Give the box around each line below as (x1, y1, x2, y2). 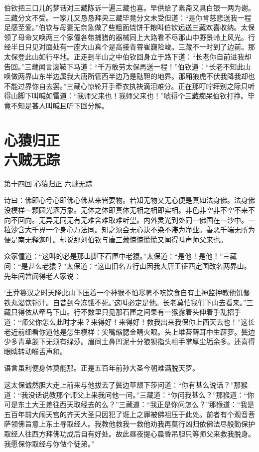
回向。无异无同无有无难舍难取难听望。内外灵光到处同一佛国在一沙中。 (17, 214, 248, 225)
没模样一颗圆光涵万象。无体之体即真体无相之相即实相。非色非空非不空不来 (4, 205, 248, 215)
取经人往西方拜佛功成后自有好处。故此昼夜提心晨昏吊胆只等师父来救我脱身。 (4, 428, 255, 439)
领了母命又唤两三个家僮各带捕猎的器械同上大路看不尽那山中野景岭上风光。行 (4, 31, 255, 42)
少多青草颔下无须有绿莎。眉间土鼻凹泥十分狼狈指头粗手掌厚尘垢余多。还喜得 (4, 336, 255, 347)
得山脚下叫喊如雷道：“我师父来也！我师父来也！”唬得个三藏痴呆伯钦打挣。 (4, 90, 248, 101)
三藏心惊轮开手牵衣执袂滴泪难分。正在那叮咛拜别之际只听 (66, 80, 255, 91)
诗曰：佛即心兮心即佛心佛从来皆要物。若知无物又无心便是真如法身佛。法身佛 (4, 195, 255, 205)
